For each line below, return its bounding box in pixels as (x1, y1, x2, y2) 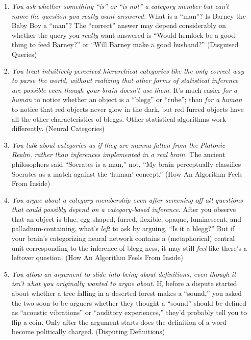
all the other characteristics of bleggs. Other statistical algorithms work (11, 113, 226, 124)
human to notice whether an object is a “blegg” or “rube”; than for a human (11, 94, 242, 105)
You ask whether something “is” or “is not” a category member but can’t (11, 1, 229, 11)
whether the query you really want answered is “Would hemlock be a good (11, 29, 235, 40)
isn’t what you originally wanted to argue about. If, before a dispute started (11, 278, 237, 288)
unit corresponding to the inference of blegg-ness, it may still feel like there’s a (11, 242, 247, 253)
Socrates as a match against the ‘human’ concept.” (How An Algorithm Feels (11, 168, 243, 179)
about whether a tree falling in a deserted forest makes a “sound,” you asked (11, 288, 242, 298)
